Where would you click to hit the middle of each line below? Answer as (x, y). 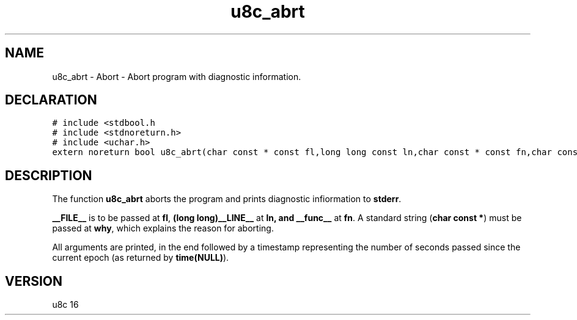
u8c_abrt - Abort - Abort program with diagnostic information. (177, 76)
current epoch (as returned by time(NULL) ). (141, 258)
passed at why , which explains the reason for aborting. (163, 228)
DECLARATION (51, 100)
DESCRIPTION (49, 175)
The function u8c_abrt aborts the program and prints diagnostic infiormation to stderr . (227, 199)
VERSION (34, 281)
